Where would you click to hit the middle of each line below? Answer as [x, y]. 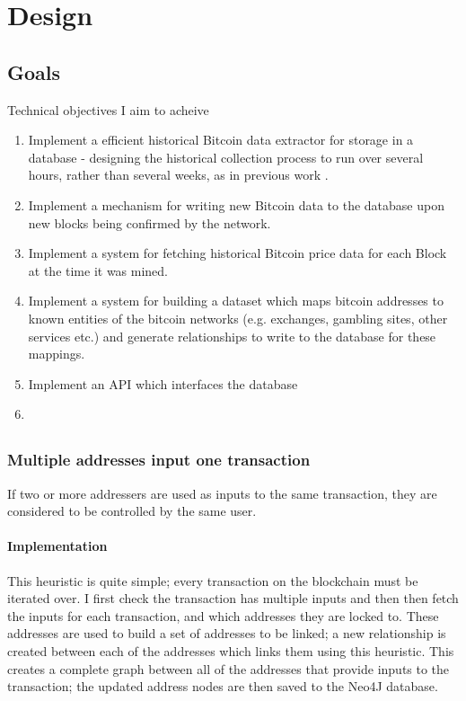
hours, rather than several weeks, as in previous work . [178, 175]
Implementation [57, 546]
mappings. [57, 354]
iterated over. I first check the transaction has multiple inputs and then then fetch [233, 598]
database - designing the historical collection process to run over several [226, 157]
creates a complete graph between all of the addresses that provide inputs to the [229, 668]
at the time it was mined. [98, 270]
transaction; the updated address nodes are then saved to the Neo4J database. [223, 686]
